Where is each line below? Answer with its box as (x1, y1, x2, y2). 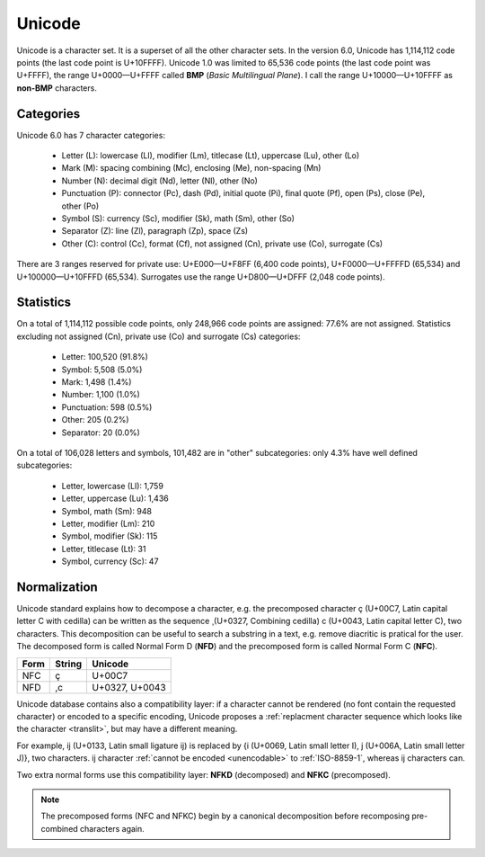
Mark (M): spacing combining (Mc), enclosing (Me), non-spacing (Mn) (61, 163, 322, 174)
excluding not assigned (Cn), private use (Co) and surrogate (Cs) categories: (16, 331, 301, 342)
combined (40, 823, 78, 834)
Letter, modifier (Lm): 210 (61, 518, 155, 529)
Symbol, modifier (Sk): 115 (61, 531, 158, 541)
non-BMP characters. (16, 82, 98, 94)
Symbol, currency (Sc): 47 (61, 556, 159, 567)
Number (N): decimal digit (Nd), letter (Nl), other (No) (61, 175, 258, 186)
